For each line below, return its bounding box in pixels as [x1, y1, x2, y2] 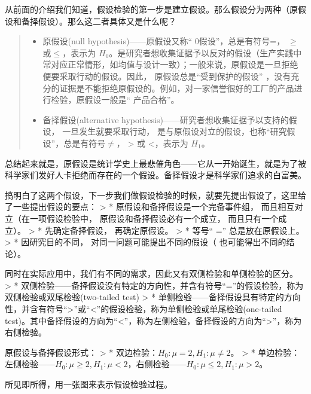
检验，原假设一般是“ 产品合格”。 [51, 93, 179, 106]
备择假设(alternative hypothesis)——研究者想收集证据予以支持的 [42, 113, 289, 126]
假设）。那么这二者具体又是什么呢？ [38, 14, 176, 27]
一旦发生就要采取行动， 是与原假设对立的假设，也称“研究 [62, 125, 287, 138]
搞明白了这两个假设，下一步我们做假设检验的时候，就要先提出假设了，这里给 [5, 188, 306, 201]
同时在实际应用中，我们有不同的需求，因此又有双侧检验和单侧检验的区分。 [5, 267, 298, 280]
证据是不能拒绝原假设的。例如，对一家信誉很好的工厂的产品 [59, 81, 294, 94]
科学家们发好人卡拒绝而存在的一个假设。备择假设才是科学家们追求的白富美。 [5, 169, 306, 181]
